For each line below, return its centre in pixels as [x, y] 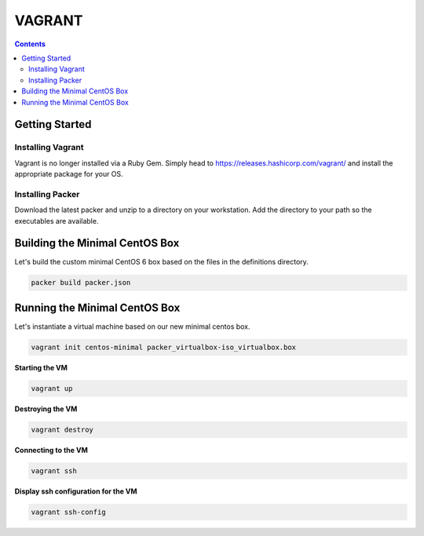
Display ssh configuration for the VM [76, 491]
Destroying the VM [46, 409]
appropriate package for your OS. [69, 174]
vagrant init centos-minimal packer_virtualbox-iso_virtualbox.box [164, 347]
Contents [30, 44]
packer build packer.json [81, 283]
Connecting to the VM [51, 450]
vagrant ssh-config [68, 512]
